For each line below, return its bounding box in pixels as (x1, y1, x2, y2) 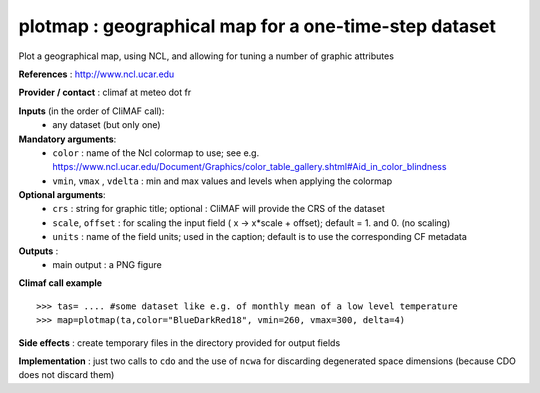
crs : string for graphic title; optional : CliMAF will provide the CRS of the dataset (52, 203, 385, 215)
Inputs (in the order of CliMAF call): (18, 105, 165, 117)
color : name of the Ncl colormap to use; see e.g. (52, 146, 260, 159)
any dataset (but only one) (52, 119, 161, 131)
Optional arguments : (18, 189, 106, 201)
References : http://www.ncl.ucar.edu (18, 68, 175, 80)
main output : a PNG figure (52, 259, 162, 271)
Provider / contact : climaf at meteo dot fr (18, 86, 192, 99)
